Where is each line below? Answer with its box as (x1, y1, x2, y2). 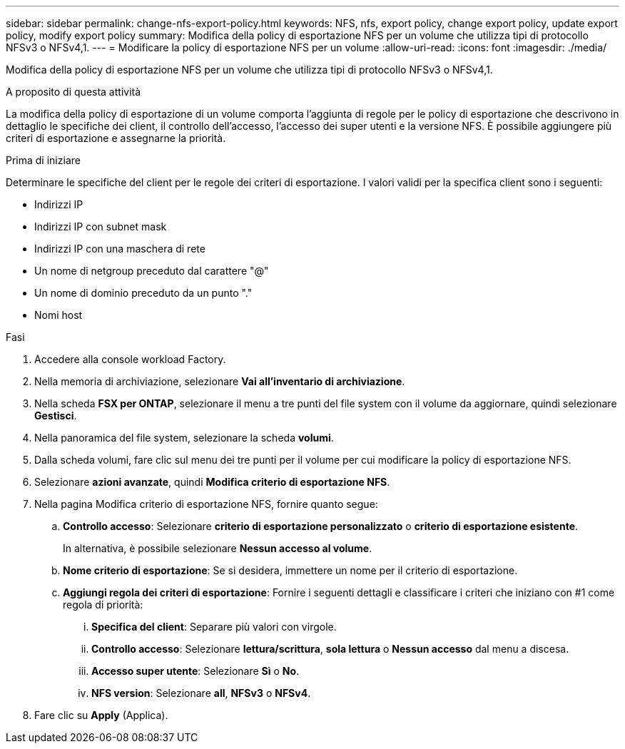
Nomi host (34, 309, 83, 321)
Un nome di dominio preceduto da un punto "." (34, 287, 253, 299)
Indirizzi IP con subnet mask (34, 220, 167, 233)
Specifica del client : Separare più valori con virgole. (91, 621, 337, 633)
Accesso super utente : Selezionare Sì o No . (91, 665, 300, 677)
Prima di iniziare (6, 154, 81, 166)
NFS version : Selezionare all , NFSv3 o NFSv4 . (91, 687, 311, 699)
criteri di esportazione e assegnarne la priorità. (6, 132, 226, 144)
